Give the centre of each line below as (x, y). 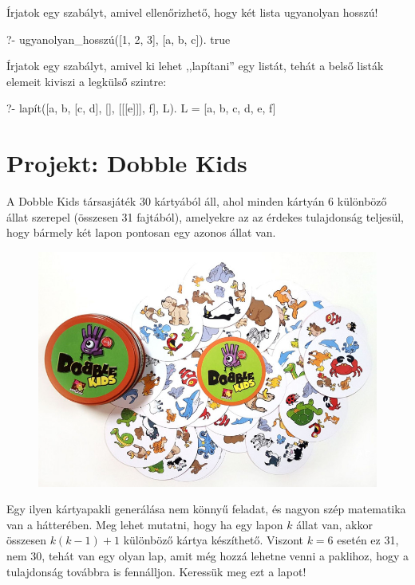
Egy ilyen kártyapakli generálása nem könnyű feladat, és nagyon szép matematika (206, 509)
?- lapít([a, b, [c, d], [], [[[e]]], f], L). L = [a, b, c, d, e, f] (141, 108)
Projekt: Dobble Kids (127, 163)
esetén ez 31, (368, 540)
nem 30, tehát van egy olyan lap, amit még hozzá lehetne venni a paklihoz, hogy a (207, 555)
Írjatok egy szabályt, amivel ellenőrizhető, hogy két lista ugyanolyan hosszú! (192, 12)
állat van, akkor (334, 524)
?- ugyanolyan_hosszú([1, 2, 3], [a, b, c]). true (119, 39)
